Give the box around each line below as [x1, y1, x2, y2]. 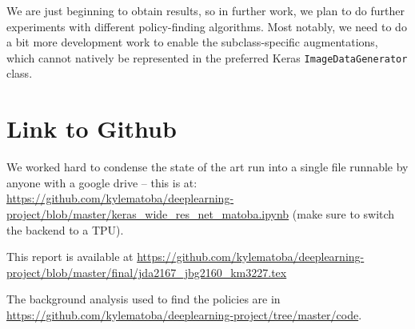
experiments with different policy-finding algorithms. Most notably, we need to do [6, 18, 407, 34]
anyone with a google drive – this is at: [6, 174, 198, 191]
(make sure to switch [292, 205, 395, 222]
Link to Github [6, 112, 177, 145]
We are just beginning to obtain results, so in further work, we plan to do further [6, 2, 405, 18]
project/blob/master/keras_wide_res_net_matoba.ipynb [6, 205, 289, 222]
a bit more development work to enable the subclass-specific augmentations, [6, 34, 378, 50]
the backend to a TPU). [6, 221, 124, 238]
